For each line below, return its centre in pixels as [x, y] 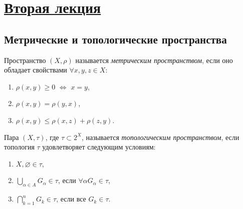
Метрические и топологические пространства [115, 39]
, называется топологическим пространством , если [160, 137]
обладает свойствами [36, 70]
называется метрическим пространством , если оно [154, 60]
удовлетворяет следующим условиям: [99, 147]
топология [19, 147]
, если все [71, 199]
